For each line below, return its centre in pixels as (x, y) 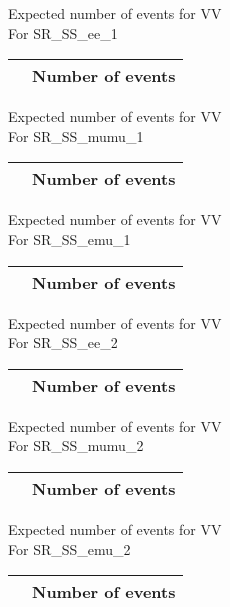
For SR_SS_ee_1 (63, 32)
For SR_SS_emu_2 (69, 548)
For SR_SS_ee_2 (63, 342)
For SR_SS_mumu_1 (76, 135)
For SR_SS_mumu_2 (76, 445)
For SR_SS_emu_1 (69, 238)
